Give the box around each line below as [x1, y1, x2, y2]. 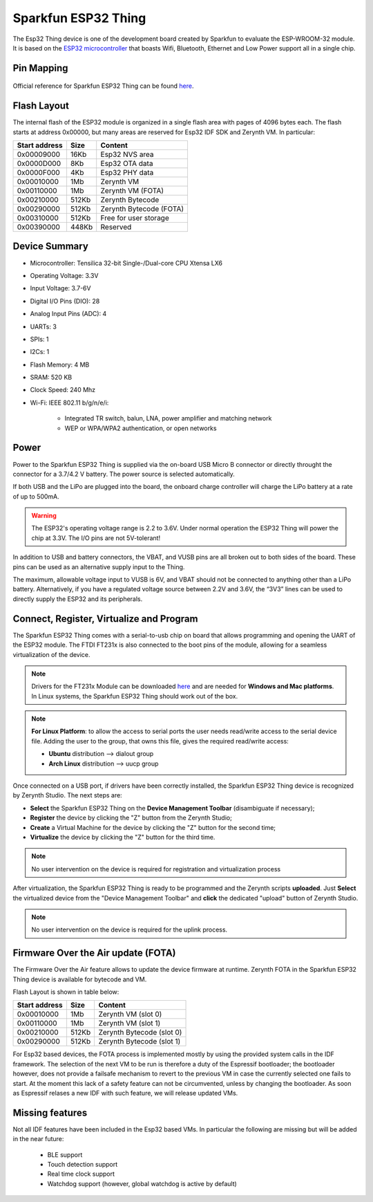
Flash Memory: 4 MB [30, 360, 90, 369]
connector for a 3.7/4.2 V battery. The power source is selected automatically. [12, 470, 235, 478]
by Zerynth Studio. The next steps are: [12, 791, 122, 799]
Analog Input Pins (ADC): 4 [30, 310, 107, 318]
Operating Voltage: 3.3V [30, 271, 99, 279]
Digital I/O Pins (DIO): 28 [30, 297, 100, 305]
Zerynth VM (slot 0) [98, 1010, 162, 1019]
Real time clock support [47, 1169, 115, 1178]
